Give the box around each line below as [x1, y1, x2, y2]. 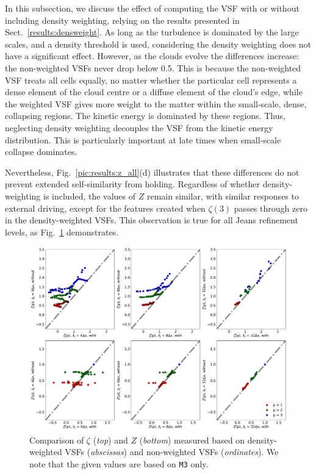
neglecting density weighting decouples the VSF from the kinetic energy [5, 121, 273, 134]
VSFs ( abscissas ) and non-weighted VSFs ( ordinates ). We [65, 445, 279, 458]
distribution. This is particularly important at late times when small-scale [5, 133, 281, 146]
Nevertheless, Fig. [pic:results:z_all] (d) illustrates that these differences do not [5, 165, 300, 178]
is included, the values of [43, 189, 136, 202]
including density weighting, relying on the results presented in [5, 13, 240, 26]
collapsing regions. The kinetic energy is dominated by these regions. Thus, [5, 109, 285, 122]
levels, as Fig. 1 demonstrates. [5, 225, 119, 238]
